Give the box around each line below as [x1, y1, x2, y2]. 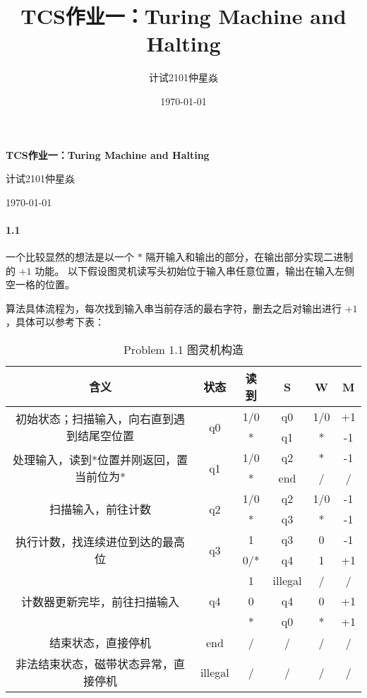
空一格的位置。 [6, 277, 75, 292]
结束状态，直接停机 [49, 634, 151, 651]
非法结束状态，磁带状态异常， [15, 656, 174, 673]
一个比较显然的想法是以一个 [6, 249, 134, 264]
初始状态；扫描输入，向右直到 [15, 410, 174, 427]
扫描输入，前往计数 [49, 501, 151, 518]
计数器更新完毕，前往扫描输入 [20, 593, 179, 610]
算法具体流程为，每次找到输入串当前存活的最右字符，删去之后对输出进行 [6, 300, 342, 315]
